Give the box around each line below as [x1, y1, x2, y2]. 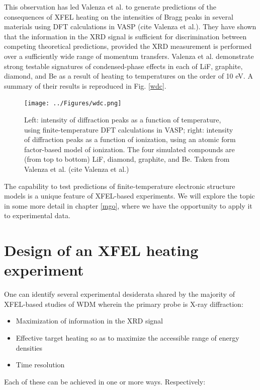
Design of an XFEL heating [4, 240, 199, 261]
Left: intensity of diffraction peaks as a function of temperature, [24, 114, 221, 124]
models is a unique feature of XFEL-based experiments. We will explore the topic [4, 190, 255, 201]
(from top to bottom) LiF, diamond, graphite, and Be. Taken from [24, 154, 230, 164]
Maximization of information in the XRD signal [16, 315, 163, 326]
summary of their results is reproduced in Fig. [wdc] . [4, 80, 166, 91]
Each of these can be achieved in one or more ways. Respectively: [4, 376, 206, 386]
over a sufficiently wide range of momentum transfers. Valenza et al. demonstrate [4, 50, 254, 61]
